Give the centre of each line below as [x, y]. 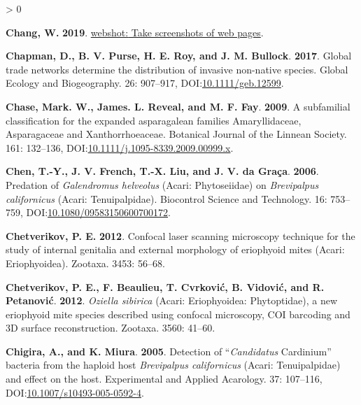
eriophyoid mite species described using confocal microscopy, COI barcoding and [178, 314]
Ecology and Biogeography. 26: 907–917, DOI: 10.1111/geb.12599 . [145, 83]
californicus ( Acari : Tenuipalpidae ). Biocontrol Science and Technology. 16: [167, 198]
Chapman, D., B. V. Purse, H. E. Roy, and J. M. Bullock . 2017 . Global [179, 56]
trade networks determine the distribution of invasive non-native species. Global [177, 69]
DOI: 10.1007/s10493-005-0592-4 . [75, 392]
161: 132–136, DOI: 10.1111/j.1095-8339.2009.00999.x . [120, 147]
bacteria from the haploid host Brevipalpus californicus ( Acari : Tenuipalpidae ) [173, 365]
